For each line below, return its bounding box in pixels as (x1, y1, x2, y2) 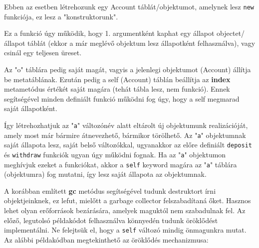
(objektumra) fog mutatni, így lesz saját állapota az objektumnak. (4, 169, 207, 179)
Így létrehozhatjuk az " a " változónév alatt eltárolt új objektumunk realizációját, (4, 120, 248, 130)
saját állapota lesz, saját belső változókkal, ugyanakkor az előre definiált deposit (4, 139, 252, 150)
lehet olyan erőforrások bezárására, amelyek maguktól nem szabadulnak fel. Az (4, 205, 246, 216)
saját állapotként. (4, 103, 57, 114)
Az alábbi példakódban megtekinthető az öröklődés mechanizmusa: (4, 234, 209, 245)
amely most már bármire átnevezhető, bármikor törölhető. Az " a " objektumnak (4, 129, 246, 140)
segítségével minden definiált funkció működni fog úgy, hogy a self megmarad (4, 93, 240, 104)
